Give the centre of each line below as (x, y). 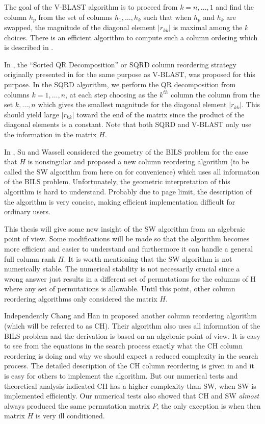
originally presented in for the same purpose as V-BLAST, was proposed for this (130, 74)
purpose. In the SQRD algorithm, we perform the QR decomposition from (120, 84)
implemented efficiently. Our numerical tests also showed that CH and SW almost (132, 396)
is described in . (29, 47)
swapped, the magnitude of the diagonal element (80, 27)
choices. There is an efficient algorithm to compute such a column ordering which (131, 37)
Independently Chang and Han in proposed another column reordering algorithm (130, 316)
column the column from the (215, 94)
